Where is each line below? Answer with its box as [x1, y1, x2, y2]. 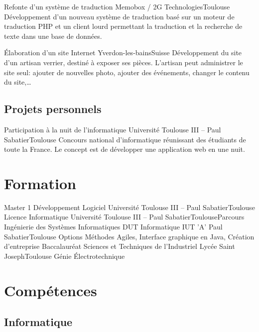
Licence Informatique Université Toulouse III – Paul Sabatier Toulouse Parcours [4, 212, 245, 222]
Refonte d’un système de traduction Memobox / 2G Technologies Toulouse [4, 1, 230, 11]
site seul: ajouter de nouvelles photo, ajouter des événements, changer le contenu [4, 67, 250, 77]
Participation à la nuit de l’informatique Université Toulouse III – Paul [4, 124, 221, 134]
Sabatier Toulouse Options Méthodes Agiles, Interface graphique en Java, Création [4, 231, 255, 241]
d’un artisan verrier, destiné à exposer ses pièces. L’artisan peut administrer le [4, 57, 243, 67]
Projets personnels [4, 101, 102, 116]
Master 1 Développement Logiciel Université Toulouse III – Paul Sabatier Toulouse [4, 202, 255, 212]
